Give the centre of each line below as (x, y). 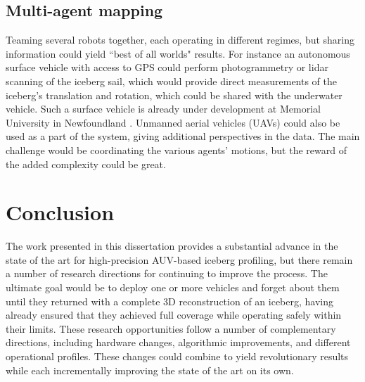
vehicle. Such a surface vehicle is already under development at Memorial (163, 109)
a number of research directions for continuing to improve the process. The (167, 273)
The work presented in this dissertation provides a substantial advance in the (172, 246)
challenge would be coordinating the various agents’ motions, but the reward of (176, 149)
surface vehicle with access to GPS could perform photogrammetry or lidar (167, 67)
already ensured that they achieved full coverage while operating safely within (174, 315)
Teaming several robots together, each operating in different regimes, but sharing (180, 40)
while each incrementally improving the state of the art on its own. (150, 370)
